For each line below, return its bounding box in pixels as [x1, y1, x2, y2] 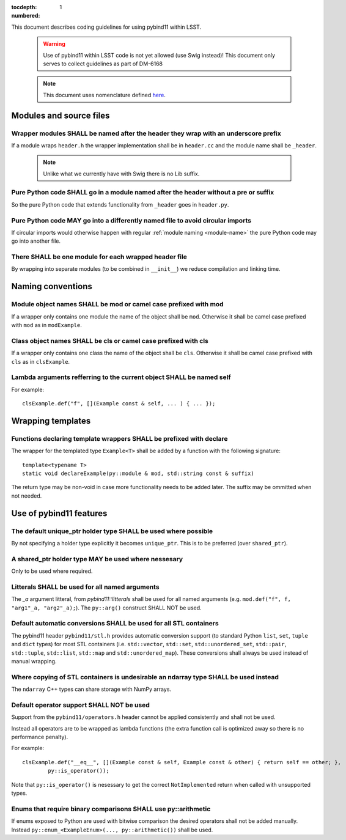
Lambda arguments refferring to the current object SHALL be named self [11, 373, 231, 381]
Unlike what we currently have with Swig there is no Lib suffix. [43, 170, 200, 177]
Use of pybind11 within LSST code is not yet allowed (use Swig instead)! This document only [43, 51, 275, 59]
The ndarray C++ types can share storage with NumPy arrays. [11, 685, 171, 693]
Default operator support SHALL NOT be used [11, 701, 150, 709]
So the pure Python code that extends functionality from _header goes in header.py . [11, 201, 229, 208]
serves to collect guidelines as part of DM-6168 [43, 60, 163, 67]
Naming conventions [11, 281, 93, 292]
